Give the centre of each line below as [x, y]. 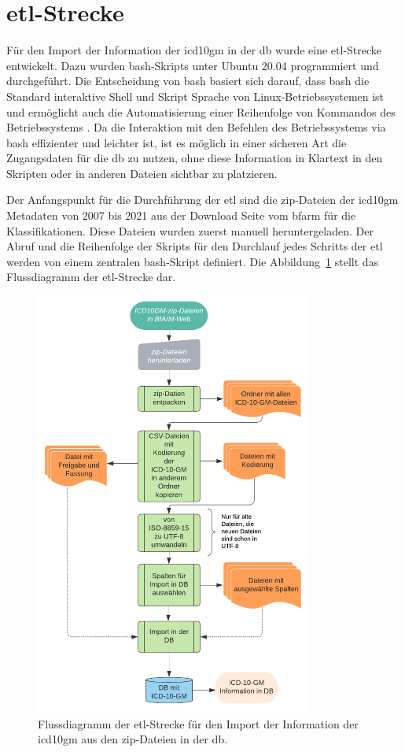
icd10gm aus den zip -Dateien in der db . [133, 739]
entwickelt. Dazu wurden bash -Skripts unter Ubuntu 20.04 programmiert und [193, 65]
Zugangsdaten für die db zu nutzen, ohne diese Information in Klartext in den [195, 158]
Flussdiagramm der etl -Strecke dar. [91, 277]
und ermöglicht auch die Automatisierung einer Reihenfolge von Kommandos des [201, 111]
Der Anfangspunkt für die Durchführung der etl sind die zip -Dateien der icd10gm [202, 200]
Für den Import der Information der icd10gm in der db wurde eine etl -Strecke [194, 50]
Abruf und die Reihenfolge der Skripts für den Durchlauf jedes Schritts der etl [195, 246]
